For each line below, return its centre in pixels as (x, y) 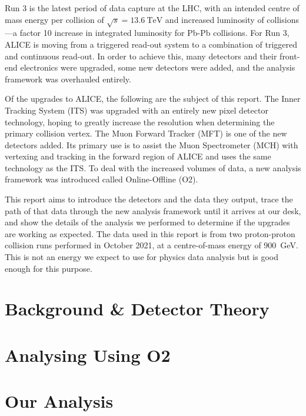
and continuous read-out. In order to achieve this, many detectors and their (141, 56)
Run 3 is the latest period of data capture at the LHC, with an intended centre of (152, 8)
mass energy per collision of (54, 19)
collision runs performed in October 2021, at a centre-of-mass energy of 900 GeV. (152, 245)
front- (290, 56)
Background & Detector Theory (137, 309)
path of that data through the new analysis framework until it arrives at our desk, (153, 210)
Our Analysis (59, 401)
